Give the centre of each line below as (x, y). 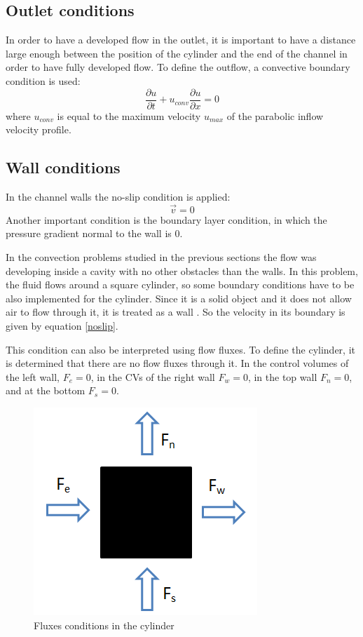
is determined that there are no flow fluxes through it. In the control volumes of (177, 363)
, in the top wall (282, 376)
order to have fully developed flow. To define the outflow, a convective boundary (178, 67)
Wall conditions (63, 167)
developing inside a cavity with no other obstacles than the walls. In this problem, (182, 270)
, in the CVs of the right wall (153, 376)
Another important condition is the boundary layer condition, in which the (166, 219)
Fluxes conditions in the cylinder (104, 625)
